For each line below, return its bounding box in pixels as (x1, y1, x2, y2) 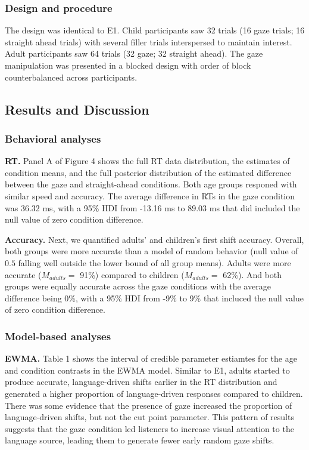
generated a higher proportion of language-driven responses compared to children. (5, 387, 303, 399)
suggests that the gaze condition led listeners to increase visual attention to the (5, 422, 294, 434)
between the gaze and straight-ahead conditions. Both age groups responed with (5, 178, 297, 190)
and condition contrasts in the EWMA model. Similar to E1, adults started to (5, 363, 290, 376)
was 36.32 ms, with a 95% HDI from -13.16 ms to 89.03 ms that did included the (5, 201, 300, 214)
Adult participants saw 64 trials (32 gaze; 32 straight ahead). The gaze (5, 47, 263, 60)
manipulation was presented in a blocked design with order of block (5, 59, 251, 71)
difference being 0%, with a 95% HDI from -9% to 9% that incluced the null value (5, 291, 304, 304)
